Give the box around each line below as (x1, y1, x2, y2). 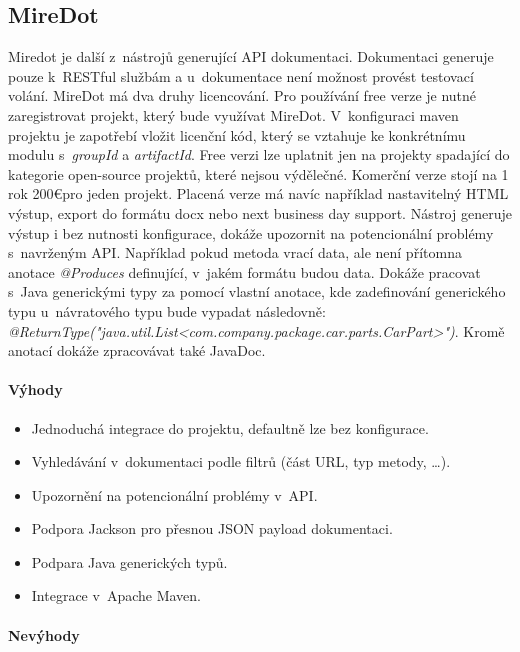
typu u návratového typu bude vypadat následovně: (8, 300, 326, 321)
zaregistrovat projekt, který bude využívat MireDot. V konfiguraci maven (8, 104, 459, 125)
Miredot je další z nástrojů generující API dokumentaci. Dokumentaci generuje (8, 46, 494, 67)
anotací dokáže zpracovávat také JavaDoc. (8, 340, 266, 361)
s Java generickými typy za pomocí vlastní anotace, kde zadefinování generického (8, 281, 506, 302)
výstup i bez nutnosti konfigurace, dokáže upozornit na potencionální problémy (8, 222, 494, 243)
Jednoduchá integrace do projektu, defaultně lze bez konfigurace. (31, 417, 429, 438)
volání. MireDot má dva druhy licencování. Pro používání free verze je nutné (8, 85, 477, 106)
